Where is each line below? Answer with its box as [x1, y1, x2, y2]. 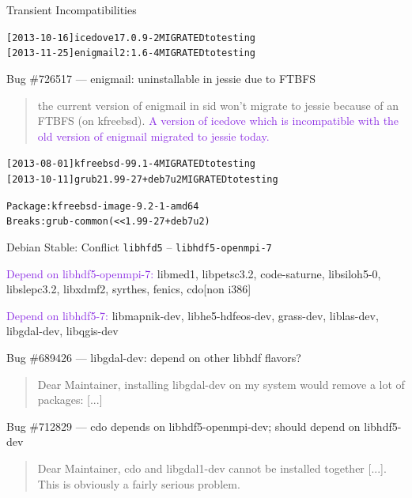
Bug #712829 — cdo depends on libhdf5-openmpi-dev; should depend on [6, 417, 361, 434]
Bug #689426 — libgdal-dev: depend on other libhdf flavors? [6, 349, 301, 365]
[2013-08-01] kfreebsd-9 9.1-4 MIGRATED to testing [6, 158, 256, 170]
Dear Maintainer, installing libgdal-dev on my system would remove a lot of [37, 375, 405, 392]
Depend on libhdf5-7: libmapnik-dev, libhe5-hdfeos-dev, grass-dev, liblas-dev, [6, 307, 379, 323]
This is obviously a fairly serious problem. [37, 475, 240, 492]
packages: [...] [37, 391, 103, 408]
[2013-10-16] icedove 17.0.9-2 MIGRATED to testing [6, 32, 256, 43]
